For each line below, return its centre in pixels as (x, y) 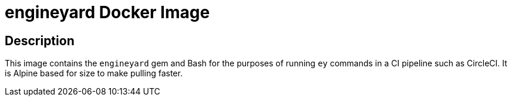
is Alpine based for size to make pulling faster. (94, 73)
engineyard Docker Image (107, 12)
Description (40, 41)
